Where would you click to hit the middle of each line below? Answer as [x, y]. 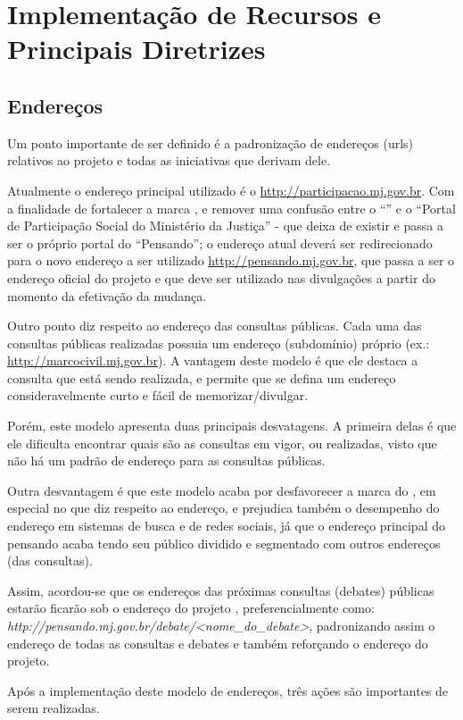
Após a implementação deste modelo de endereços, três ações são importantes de [228, 690]
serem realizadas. [54, 708]
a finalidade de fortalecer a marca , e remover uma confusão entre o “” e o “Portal [231, 208]
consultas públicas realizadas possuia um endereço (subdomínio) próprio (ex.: [219, 343]
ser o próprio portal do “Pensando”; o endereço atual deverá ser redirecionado [220, 243]
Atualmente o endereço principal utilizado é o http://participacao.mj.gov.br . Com [231, 190]
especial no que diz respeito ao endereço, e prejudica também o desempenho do [223, 508]
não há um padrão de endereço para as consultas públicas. [166, 460]
